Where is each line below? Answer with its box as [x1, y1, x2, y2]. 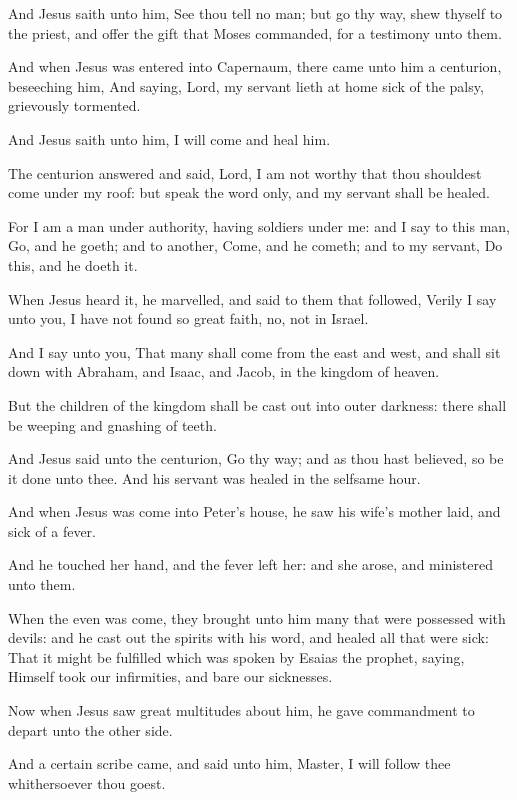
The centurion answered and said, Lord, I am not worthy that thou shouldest [8, 162, 482, 183]
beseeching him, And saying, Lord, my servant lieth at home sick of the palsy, [8, 75, 484, 96]
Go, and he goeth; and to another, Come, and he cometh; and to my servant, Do [8, 235, 503, 256]
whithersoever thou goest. [8, 772, 166, 793]
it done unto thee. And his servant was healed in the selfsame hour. [8, 467, 421, 488]
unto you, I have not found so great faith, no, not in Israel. [8, 308, 369, 329]
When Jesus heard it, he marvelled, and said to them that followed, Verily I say [8, 288, 497, 309]
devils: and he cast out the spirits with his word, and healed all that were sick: [8, 627, 489, 648]
